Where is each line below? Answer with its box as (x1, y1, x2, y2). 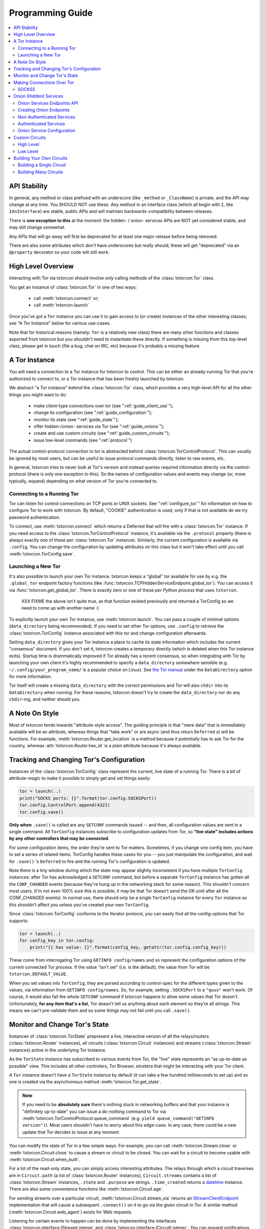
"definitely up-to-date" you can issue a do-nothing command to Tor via (22, 1109, 166, 1114)
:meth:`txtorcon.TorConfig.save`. (9, 551, 75, 556)
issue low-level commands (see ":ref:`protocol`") (33, 437, 132, 443)
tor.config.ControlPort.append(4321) (19, 802, 110, 808)
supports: (9, 917, 29, 924)
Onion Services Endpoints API (18, 100, 79, 106)
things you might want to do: (9, 391, 67, 398)
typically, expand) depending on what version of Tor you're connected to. (9, 478, 158, 484)
